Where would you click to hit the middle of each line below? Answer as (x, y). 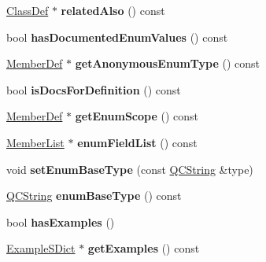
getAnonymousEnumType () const (168, 63)
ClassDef (28, 10)
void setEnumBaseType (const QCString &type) (130, 169)
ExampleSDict (41, 248)
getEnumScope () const (137, 116)
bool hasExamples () (61, 221)
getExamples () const (144, 248)
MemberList (35, 142)
